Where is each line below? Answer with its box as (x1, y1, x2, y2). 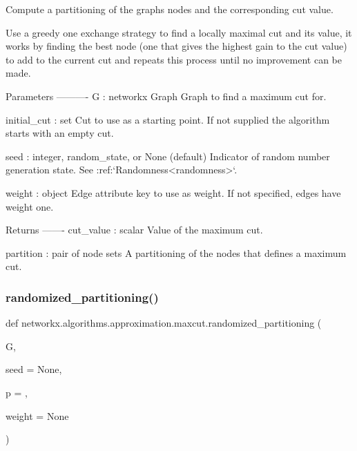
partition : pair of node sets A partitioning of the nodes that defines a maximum (6, 245, 347, 260)
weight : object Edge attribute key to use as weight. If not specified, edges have (6, 185, 341, 200)
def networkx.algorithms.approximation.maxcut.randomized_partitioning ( (6, 316, 322, 330)
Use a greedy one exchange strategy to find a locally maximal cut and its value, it (6, 25, 352, 39)
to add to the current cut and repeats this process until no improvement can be (6, 52, 342, 66)
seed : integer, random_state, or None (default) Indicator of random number (6, 148, 330, 163)
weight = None (6, 408, 69, 423)
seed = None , (6, 362, 62, 376)
